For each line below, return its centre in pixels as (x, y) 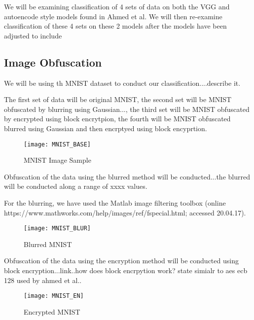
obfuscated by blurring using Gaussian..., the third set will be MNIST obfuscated (127, 109)
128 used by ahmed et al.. (43, 280)
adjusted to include (33, 35)
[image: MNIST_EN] (54, 296)
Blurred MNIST (48, 244)
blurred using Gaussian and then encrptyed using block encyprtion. (106, 128)
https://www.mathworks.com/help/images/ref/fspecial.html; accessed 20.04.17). (125, 212)
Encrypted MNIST (52, 311)
